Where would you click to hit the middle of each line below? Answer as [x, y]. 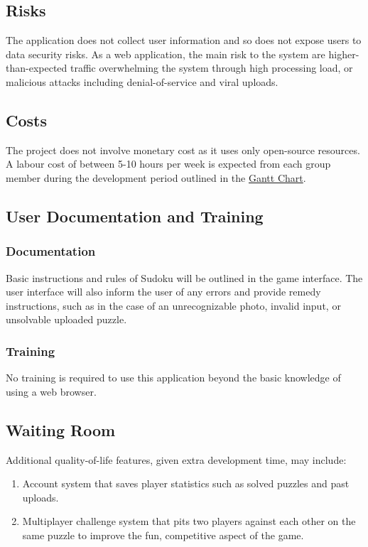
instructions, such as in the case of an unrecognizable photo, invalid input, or [173, 305]
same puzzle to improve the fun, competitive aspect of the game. [163, 535]
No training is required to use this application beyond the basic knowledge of [173, 378]
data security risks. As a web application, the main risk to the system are [166, 54]
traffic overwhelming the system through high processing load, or [211, 68]
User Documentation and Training [135, 216]
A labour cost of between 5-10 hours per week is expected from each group [168, 164]
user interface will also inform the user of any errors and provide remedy [163, 292]
